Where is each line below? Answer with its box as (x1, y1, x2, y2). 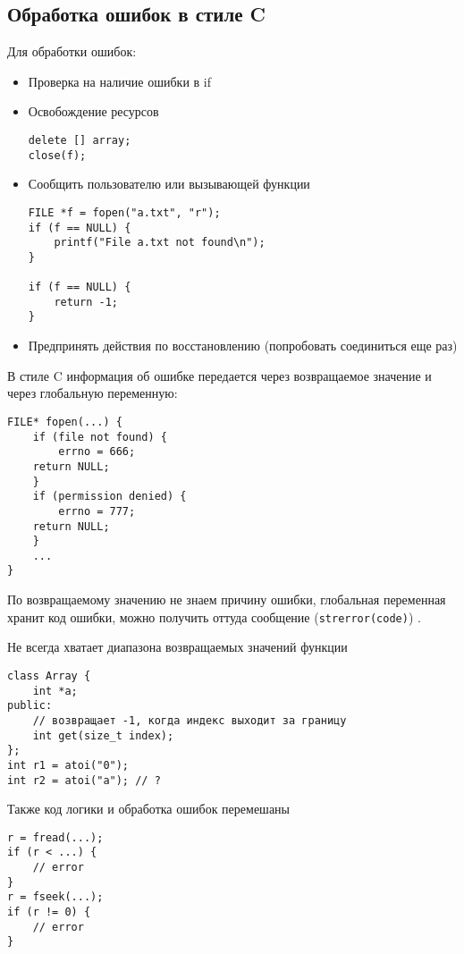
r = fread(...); (7, 831, 104, 844)
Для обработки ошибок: (7, 42, 137, 61)
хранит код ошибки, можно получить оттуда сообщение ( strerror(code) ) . (7, 607, 421, 626)
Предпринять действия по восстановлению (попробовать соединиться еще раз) (28, 336, 458, 355)
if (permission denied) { (32, 490, 187, 503)
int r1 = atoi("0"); (7, 758, 130, 772)
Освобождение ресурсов (28, 102, 159, 121)
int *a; (32, 684, 78, 697)
